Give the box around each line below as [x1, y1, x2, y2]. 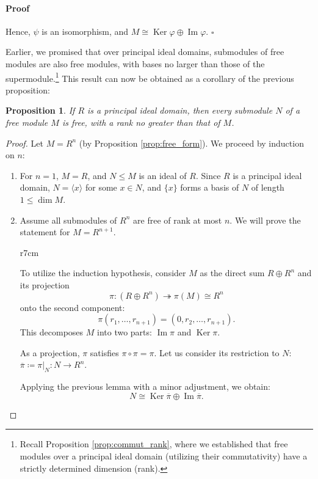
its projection [20, 278, 70, 291]
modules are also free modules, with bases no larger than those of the [5, 57, 265, 70]
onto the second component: [20, 301, 125, 313]
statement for [20, 225, 70, 238]
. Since [195, 169, 221, 181]
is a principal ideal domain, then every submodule [87, 104, 273, 117]
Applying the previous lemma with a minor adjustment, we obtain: [20, 380, 270, 393]
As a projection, [20, 346, 80, 359]
